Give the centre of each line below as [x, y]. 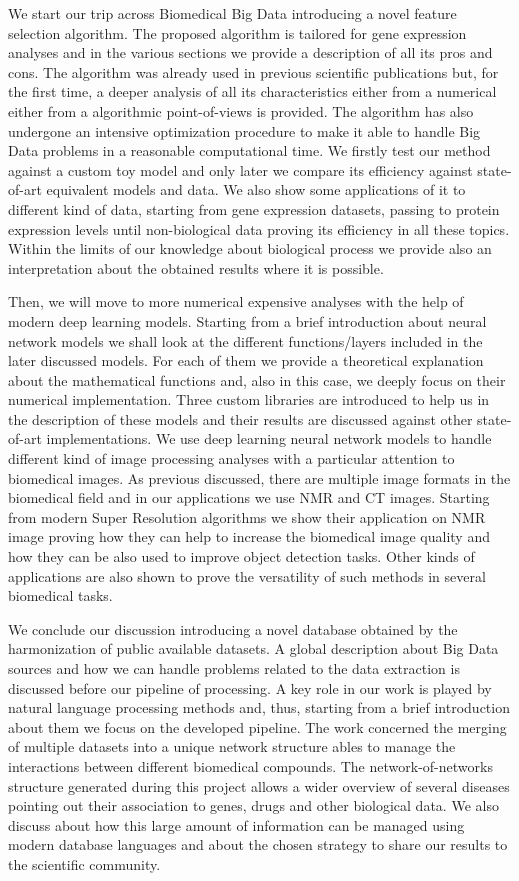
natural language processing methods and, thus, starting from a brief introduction [259, 707]
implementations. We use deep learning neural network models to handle [269, 438]
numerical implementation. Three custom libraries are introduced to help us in [249, 399]
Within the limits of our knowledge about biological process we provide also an [250, 248]
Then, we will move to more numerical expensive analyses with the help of [236, 301]
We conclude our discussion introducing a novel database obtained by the [233, 628]
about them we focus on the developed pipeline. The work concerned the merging [257, 726]
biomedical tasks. [60, 595]
